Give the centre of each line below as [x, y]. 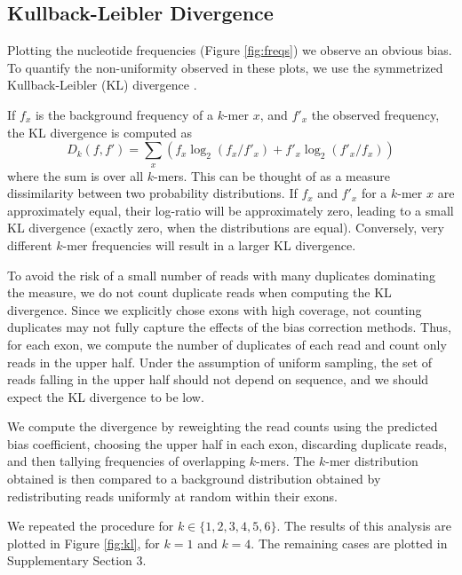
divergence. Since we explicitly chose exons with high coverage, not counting [215, 309]
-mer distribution [372, 461]
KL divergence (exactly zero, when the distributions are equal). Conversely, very [226, 228]
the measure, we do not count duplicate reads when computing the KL [199, 292]
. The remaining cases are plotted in [349, 543]
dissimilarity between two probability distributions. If [152, 193]
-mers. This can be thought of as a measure [272, 175]
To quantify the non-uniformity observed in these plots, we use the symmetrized [225, 67]
